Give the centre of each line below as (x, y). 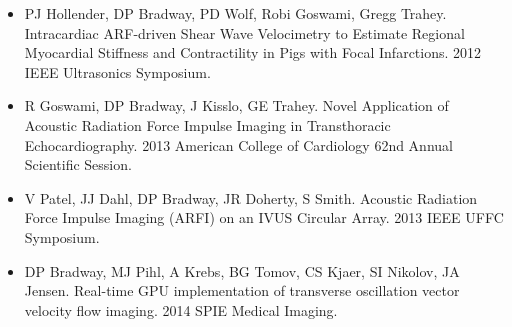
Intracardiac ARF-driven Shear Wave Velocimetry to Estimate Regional (244, 32)
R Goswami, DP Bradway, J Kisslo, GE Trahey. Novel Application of (236, 105)
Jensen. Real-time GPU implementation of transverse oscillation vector (242, 290)
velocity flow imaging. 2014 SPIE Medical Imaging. (181, 309)
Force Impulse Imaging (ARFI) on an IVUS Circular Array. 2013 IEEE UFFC (264, 217)
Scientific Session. (78, 164)
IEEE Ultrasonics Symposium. (117, 71)
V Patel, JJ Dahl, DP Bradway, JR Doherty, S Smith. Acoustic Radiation (251, 197)
